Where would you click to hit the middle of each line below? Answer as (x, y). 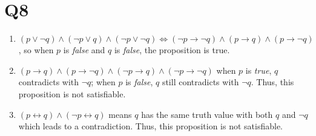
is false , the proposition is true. (172, 50)
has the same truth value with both (207, 114)
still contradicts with (200, 82)
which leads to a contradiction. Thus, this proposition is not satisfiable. (150, 126)
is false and (84, 50)
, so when (36, 50)
